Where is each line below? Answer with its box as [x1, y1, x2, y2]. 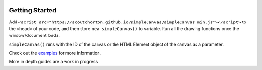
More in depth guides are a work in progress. [9, 59, 99, 65]
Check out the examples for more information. [9, 50, 101, 56]
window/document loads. [9, 33, 60, 38]
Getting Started [9, 6, 57, 14]
